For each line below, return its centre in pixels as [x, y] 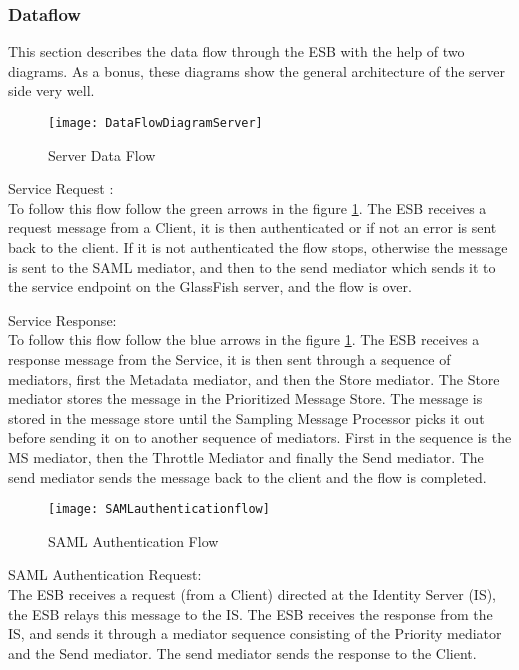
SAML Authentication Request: [105, 574]
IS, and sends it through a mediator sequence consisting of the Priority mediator [255, 633]
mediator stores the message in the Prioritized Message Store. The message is [245, 398]
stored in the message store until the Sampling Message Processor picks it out [246, 417]
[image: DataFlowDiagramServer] [155, 123]
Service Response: [62, 319]
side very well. [51, 90]
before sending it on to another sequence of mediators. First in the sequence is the [260, 437]
